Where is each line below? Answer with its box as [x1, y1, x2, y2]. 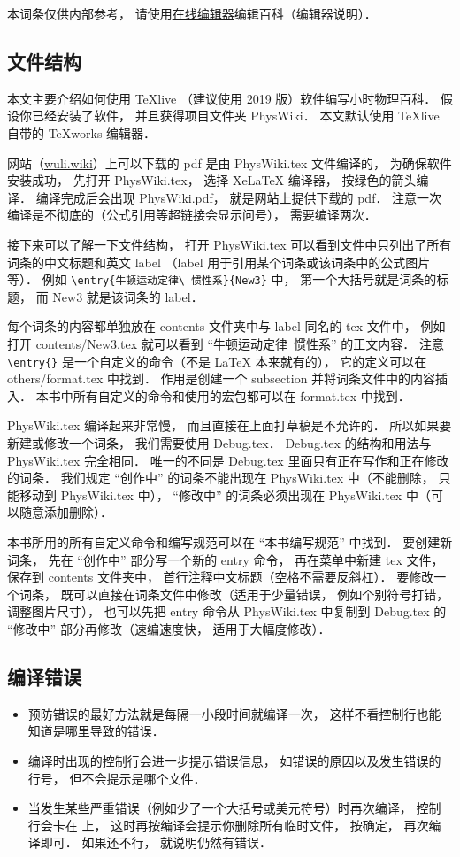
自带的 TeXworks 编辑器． [7, 123, 157, 142]
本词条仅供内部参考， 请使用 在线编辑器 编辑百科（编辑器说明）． [7, 4, 377, 22]
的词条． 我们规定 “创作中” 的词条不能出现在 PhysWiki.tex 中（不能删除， [7, 468, 434, 487]
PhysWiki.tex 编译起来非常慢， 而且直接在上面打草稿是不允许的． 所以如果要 [7, 416, 452, 435]
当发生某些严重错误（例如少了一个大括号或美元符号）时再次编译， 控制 [27, 799, 441, 817]
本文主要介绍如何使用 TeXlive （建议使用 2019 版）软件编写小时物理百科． [7, 89, 437, 107]
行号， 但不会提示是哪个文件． [27, 768, 206, 787]
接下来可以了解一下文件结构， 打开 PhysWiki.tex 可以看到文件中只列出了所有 [7, 235, 452, 253]
